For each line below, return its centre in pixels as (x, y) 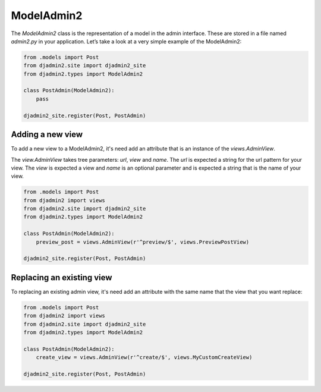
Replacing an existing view (62, 277)
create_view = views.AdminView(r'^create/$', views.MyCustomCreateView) (144, 357)
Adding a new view (47, 135)
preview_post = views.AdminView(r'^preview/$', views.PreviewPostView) (143, 242)
